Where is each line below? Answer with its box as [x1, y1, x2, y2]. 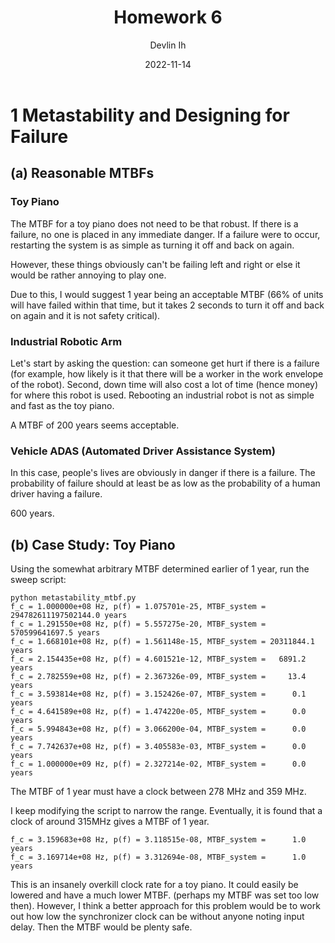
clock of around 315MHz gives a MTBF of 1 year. [10, 816, 210, 828]
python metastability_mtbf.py [10, 593, 137, 603]
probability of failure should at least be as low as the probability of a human [10, 477, 321, 490]
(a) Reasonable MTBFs [10, 165, 155, 182]
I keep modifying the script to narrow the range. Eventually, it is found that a [10, 805, 323, 817]
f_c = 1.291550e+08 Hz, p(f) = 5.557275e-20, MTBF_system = [10, 619, 267, 630]
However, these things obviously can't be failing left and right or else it [10, 258, 301, 270]
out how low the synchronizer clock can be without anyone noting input [10, 911, 305, 923]
